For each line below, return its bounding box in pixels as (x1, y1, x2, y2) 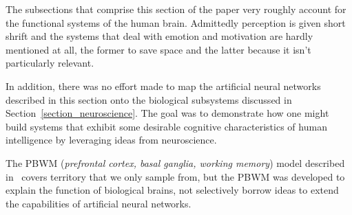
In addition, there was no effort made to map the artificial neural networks (6, 78, 321, 93)
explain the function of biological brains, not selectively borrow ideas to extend (6, 183, 339, 197)
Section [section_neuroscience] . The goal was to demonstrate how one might (6, 106, 329, 120)
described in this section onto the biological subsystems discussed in (6, 92, 292, 106)
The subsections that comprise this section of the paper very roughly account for (6, 2, 346, 16)
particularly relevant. (6, 56, 94, 70)
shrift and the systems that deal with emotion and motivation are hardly (6, 29, 313, 43)
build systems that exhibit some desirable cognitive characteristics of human (6, 119, 327, 133)
